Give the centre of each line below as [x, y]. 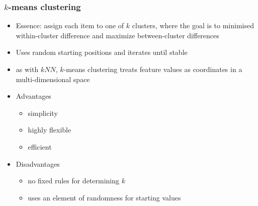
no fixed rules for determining [74, 181]
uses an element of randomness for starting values [104, 197]
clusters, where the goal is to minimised [193, 25]
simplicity [43, 113]
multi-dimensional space [53, 79]
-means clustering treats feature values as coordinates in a [153, 69]
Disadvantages [38, 163]
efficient [40, 146]
